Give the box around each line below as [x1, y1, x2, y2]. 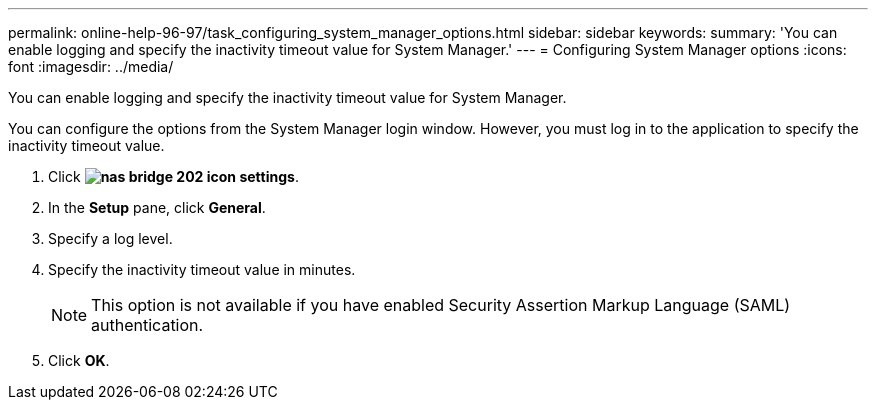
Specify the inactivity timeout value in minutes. [48, 261, 356, 278]
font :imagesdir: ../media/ [8, 58, 174, 75]
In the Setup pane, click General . [48, 199, 266, 216]
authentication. [91, 315, 204, 335]
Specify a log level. [48, 230, 173, 247]
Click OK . [48, 352, 110, 369]
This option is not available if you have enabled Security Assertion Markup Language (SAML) [91, 295, 791, 315]
